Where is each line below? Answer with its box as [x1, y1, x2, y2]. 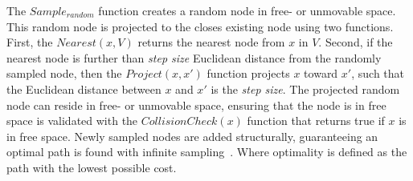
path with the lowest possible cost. [6, 159, 177, 175]
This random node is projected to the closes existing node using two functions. [6, 18, 394, 34]
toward [304, 65, 338, 82]
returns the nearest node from [137, 34, 285, 50]
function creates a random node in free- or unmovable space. [98, 2, 396, 18]
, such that [351, 65, 405, 82]
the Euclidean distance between [6, 80, 162, 97]
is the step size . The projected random [211, 80, 400, 97]
